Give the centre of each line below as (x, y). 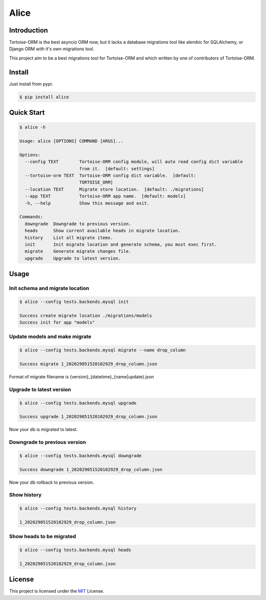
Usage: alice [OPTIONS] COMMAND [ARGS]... (71, 141)
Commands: (31, 217)
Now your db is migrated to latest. (44, 430)
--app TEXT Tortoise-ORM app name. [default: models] (105, 196)
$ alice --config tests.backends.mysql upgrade (78, 403)
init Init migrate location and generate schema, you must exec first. (121, 244)
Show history (25, 495)
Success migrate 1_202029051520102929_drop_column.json (88, 364)
